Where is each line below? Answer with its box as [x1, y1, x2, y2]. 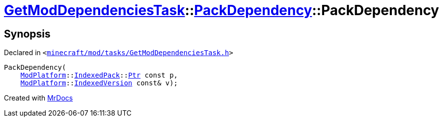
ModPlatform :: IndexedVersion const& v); [20, 79, 178, 87]
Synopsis [4, 27, 51, 40]
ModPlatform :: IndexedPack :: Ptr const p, [20, 71, 178, 80]
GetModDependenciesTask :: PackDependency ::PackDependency [4, 2, 439, 19]
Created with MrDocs [4, 94, 73, 102]
